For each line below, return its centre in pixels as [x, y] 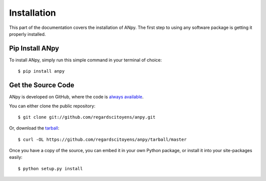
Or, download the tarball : [34, 128]
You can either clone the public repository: [52, 106]
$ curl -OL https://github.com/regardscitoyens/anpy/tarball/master [102, 139]
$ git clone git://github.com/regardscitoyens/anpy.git [87, 117]
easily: [16, 157]
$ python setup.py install [50, 168]
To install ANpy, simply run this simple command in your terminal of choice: [85, 60]
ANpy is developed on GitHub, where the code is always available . [76, 97]
